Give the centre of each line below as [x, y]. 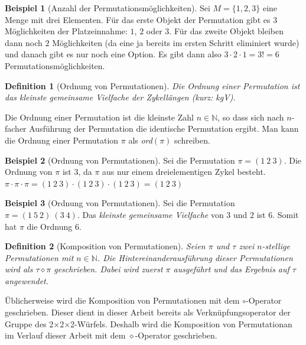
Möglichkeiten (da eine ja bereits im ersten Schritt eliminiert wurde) [176, 42]
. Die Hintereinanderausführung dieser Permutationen [195, 257]
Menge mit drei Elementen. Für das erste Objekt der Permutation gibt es [138, 19]
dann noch [24, 42]
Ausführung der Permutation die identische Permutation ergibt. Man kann [164, 128]
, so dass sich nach [251, 117]
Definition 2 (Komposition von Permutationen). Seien [105, 246]
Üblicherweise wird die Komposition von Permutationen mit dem [122, 300]
